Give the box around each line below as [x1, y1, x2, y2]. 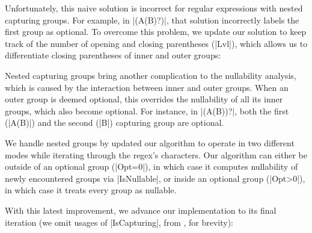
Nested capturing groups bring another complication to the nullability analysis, [5, 69, 296, 81]
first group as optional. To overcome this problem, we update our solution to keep [5, 25, 307, 38]
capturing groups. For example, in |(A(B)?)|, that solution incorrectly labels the [5, 13, 299, 26]
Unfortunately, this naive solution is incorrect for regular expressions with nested [5, 2, 303, 14]
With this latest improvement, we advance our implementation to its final [5, 203, 277, 216]
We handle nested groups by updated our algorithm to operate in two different [5, 136, 295, 149]
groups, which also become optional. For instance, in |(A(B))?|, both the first [5, 104, 289, 117]
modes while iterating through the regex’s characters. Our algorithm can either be [5, 148, 307, 161]
